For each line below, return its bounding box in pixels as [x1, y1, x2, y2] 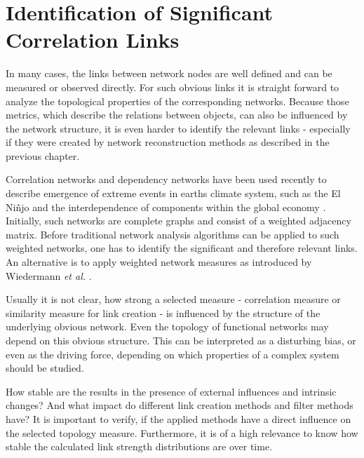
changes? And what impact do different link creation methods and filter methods [6, 398, 353, 412]
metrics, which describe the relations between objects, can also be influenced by [6, 107, 348, 122]
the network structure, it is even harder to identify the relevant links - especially [6, 121, 351, 135]
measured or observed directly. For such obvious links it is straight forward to [6, 79, 339, 94]
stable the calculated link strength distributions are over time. [6, 439, 273, 454]
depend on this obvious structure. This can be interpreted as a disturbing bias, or [6, 333, 356, 347]
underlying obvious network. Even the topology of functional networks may [6, 319, 329, 334]
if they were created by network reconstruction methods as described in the [6, 135, 330, 149]
